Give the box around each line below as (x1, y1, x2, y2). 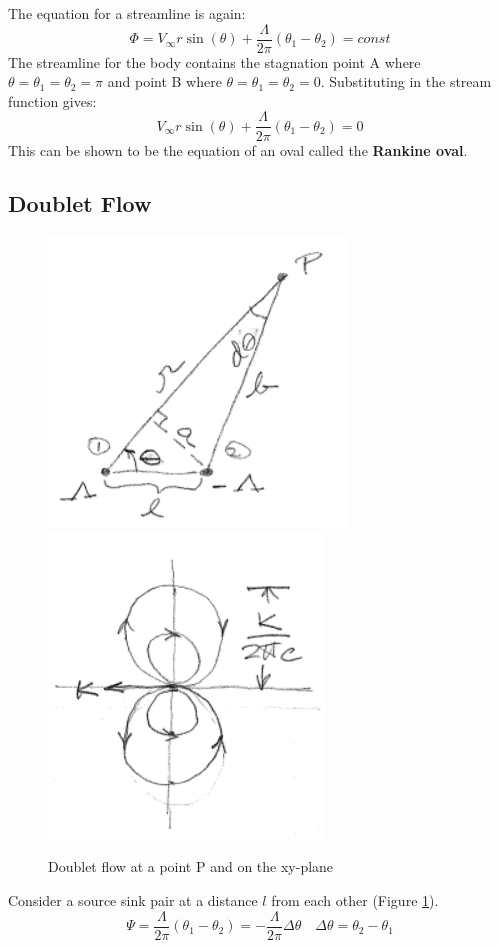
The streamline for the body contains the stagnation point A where (8, 51, 421, 72)
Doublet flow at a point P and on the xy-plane (48, 856, 334, 877)
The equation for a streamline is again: (8, 3, 246, 23)
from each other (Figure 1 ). (271, 890, 439, 911)
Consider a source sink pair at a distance (8, 890, 258, 911)
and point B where (107, 71, 222, 92)
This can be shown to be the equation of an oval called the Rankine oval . (8, 139, 468, 160)
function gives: (8, 90, 97, 111)
